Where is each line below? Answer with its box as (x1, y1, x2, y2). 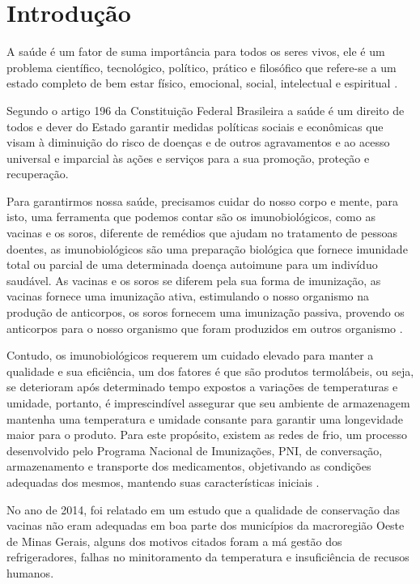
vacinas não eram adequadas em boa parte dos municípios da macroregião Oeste (6, 517, 405, 534)
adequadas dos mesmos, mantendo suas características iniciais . (6, 473, 320, 490)
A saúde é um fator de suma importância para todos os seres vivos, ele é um (6, 43, 385, 60)
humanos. (6, 564, 54, 581)
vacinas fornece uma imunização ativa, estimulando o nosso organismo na (6, 288, 370, 305)
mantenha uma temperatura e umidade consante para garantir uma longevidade (6, 410, 403, 427)
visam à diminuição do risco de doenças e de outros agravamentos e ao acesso (6, 134, 390, 151)
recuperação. (6, 165, 69, 182)
